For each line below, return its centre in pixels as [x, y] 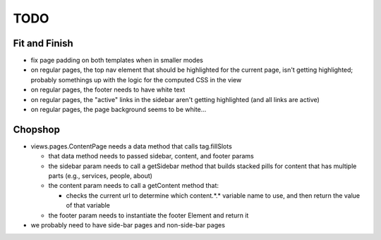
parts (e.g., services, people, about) [101, 176]
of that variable [88, 206]
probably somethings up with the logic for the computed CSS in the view [136, 80]
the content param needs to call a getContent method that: [133, 186]
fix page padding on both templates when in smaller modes [117, 61]
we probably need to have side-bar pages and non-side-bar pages [128, 225]
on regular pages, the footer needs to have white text [108, 90]
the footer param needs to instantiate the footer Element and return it [149, 215]
